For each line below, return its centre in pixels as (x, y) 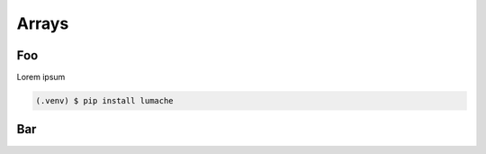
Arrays (43, 23)
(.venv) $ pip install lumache (105, 101)
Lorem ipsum (41, 77)
